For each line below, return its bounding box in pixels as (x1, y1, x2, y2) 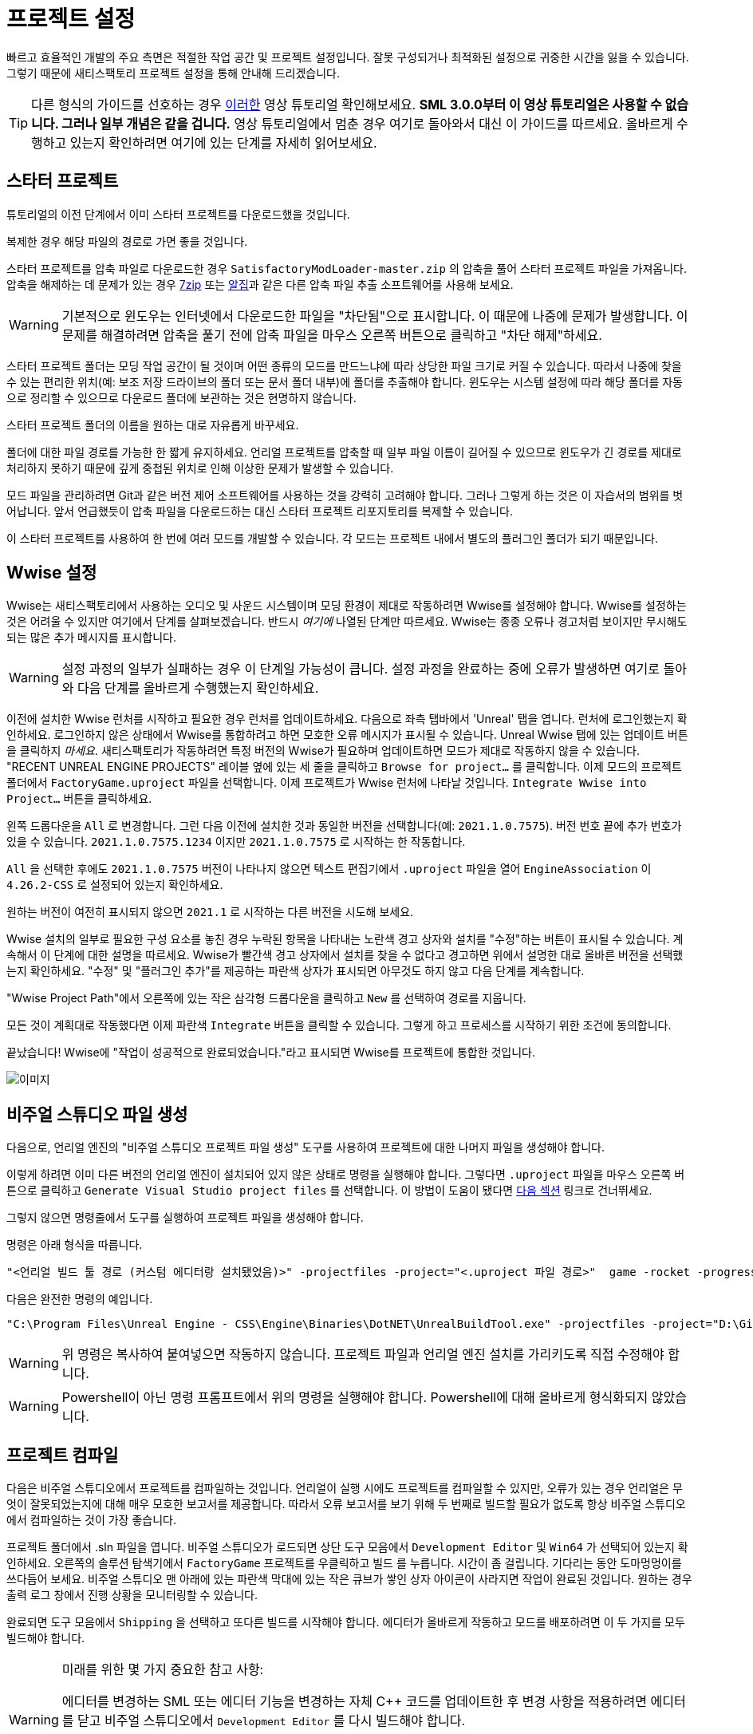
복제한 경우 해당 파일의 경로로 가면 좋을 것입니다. (6, 234, 248, 248)
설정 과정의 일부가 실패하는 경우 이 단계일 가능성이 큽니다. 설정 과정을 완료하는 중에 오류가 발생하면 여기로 (61, 661, 660, 677)
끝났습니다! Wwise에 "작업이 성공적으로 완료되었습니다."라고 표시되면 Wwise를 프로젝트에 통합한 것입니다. (6, 1045, 536, 1060)
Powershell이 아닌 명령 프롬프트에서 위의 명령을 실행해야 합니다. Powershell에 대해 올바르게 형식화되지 (61, 1389, 649, 1406)
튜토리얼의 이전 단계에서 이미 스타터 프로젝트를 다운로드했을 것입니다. (6, 207, 350, 221)
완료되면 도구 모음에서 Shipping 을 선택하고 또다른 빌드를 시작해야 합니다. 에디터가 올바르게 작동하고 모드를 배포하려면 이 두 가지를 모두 (6, 1615, 685, 1629)
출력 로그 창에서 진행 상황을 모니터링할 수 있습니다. (6, 1588, 258, 1602)
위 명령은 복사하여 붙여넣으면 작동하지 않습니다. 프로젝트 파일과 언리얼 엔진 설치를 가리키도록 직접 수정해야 (61, 1346, 664, 1363)
